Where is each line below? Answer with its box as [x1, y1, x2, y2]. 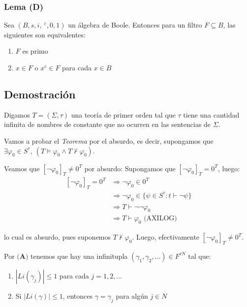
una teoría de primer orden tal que [71, 109, 176, 120]
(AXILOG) [144, 215, 177, 222]
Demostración [4, 86, 76, 101]
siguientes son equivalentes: [4, 29, 86, 39]
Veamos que [4, 163, 40, 173]
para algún [116, 290, 148, 301]
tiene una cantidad [183, 109, 240, 120]
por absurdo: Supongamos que [84, 163, 176, 173]
